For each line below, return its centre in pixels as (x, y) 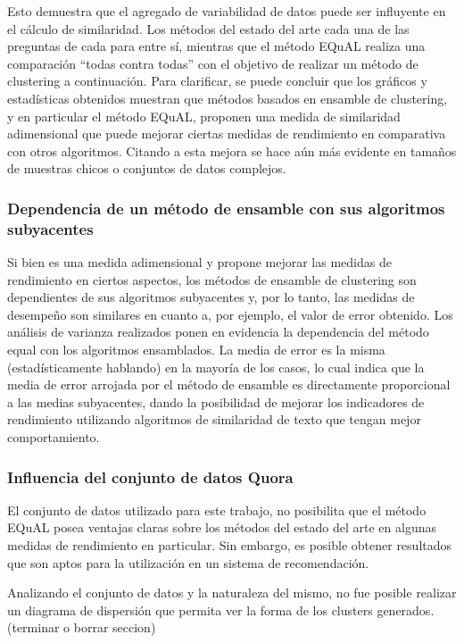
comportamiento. (54, 437)
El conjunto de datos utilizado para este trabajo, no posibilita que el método (217, 509)
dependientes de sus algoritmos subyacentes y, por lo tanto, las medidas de (211, 297)
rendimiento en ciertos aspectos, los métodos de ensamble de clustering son (212, 279)
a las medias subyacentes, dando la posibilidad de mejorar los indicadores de (216, 401)
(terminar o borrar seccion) (82, 627)
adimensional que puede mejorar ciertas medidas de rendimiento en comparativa (227, 134)
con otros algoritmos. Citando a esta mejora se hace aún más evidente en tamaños (232, 150)
